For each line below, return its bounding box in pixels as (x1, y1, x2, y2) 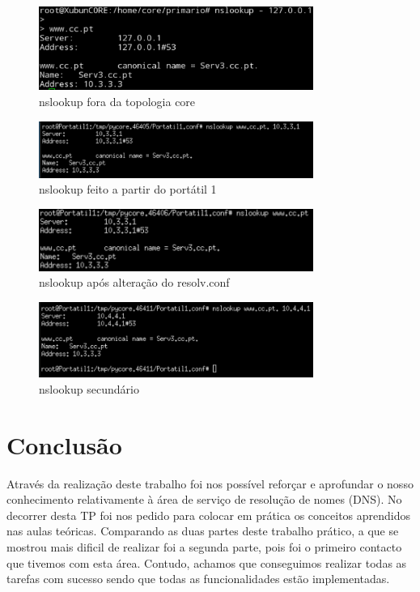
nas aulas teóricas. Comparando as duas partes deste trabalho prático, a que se (6, 522, 399, 539)
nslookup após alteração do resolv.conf (39, 274, 230, 291)
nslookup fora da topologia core (39, 93, 196, 110)
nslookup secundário (39, 380, 139, 397)
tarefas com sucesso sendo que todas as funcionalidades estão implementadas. (6, 570, 390, 587)
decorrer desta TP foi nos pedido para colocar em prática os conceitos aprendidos (6, 506, 410, 523)
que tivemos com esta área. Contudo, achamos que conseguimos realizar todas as (6, 554, 407, 571)
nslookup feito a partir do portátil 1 (39, 181, 217, 198)
